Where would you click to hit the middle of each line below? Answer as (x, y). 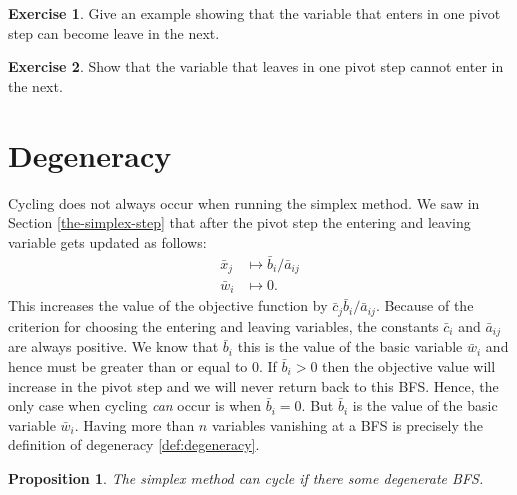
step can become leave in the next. (114, 32)
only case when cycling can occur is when (135, 405)
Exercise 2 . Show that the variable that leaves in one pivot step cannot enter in (256, 66)
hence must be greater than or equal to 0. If (142, 365)
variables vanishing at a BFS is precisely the (347, 424)
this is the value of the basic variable (350, 346)
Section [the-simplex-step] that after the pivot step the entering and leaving (239, 222)
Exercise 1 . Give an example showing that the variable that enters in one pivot (254, 13)
